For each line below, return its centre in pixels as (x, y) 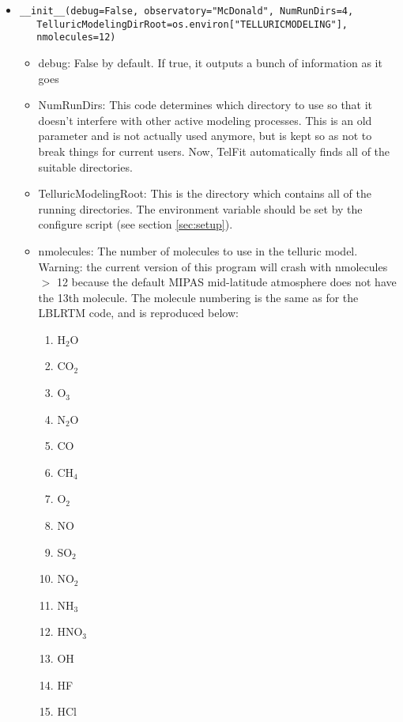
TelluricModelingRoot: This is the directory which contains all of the (205, 193)
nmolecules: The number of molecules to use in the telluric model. (198, 250)
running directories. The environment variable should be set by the (200, 208)
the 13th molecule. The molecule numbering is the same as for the (198, 297)
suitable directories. (85, 166)
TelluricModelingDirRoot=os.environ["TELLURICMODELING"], (192, 24)
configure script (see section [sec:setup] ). (136, 224)
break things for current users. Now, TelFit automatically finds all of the (214, 151)
